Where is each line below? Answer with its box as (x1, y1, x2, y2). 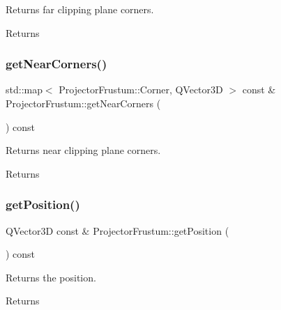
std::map (6, 82, 43, 97)
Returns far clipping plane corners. (6, 2, 154, 16)
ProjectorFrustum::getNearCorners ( (6, 96, 161, 110)
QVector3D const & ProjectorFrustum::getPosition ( (6, 223, 229, 238)
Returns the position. (6, 270, 96, 284)
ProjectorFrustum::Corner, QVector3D (59, 82, 223, 97)
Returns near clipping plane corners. (6, 143, 161, 157)
